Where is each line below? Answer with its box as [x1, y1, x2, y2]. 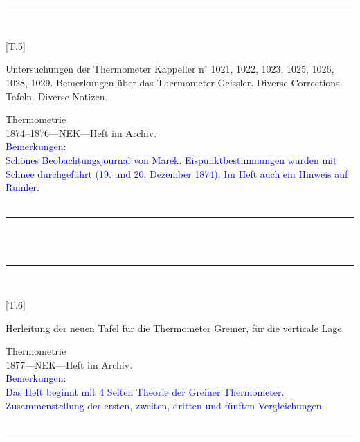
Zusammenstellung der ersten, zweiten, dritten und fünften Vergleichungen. [6, 398, 325, 412]
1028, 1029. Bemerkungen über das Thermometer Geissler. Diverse [6, 75, 288, 89]
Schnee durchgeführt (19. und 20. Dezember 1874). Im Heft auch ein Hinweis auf [6, 166, 348, 181]
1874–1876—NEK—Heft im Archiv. [6, 125, 157, 140]
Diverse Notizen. [37, 89, 108, 103]
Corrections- [291, 75, 343, 89]
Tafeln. [6, 89, 35, 103]
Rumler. [6, 180, 39, 194]
